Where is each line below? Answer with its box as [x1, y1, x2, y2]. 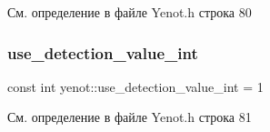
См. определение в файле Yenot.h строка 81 [7, 107, 252, 127]
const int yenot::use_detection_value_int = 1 [7, 76, 264, 96]
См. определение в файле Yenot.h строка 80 [7, 3, 252, 21]
